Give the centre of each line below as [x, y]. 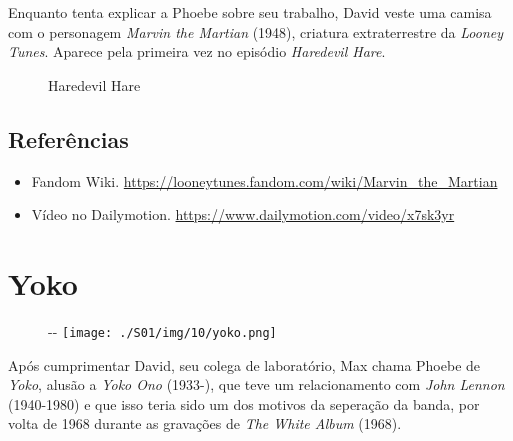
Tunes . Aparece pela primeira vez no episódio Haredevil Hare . [197, 51]
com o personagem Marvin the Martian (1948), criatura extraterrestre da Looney [256, 31]
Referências [68, 138]
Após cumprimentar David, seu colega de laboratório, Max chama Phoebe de [244, 364]
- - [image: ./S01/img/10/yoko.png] [162, 330]
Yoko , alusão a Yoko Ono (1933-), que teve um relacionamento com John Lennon [256, 384]
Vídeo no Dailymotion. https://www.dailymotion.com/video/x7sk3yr [243, 214]
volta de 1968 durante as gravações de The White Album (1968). [205, 423]
